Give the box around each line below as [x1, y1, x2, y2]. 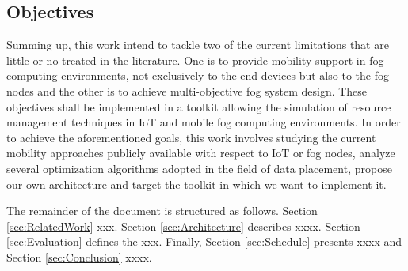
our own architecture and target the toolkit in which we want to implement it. [6, 175, 387, 192]
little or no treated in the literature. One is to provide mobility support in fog [6, 51, 384, 68]
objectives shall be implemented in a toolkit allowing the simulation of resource [6, 98, 391, 115]
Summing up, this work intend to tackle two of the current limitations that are [6, 36, 389, 53]
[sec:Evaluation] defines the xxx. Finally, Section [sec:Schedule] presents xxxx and [6, 233, 402, 250]
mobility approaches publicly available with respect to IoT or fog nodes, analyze [6, 145, 395, 161]
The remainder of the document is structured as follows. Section [6, 202, 318, 219]
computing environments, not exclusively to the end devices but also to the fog [6, 67, 389, 84]
